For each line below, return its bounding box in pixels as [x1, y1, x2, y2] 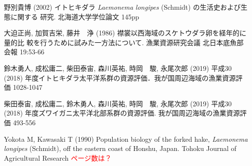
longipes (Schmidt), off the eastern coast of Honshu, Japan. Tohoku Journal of [4, 143, 236, 153]
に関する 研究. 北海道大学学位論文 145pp [10, 11, 139, 21]
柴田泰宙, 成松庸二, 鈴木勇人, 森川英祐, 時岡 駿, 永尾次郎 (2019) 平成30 [4, 98, 232, 108]
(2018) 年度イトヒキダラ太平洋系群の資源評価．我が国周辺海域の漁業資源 [4, 72, 236, 83]
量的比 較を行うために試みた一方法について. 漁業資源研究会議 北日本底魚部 [4, 37, 244, 47]
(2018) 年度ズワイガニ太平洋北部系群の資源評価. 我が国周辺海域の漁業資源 [4, 108, 240, 118]
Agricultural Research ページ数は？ [4, 152, 112, 163]
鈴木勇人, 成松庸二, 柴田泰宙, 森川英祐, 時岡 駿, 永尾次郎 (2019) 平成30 [4, 63, 232, 73]
